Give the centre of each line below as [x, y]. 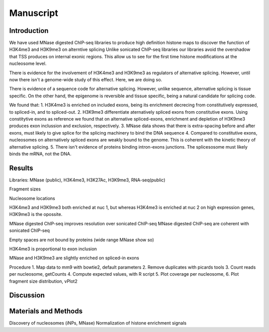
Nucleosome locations [32, 198]
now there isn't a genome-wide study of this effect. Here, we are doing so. [86, 80]
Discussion [27, 295]
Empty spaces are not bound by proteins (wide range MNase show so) [82, 240]
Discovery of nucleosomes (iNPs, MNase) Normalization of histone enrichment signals [98, 323]
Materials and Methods [46, 311]
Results [21, 168]
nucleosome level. [28, 64]
